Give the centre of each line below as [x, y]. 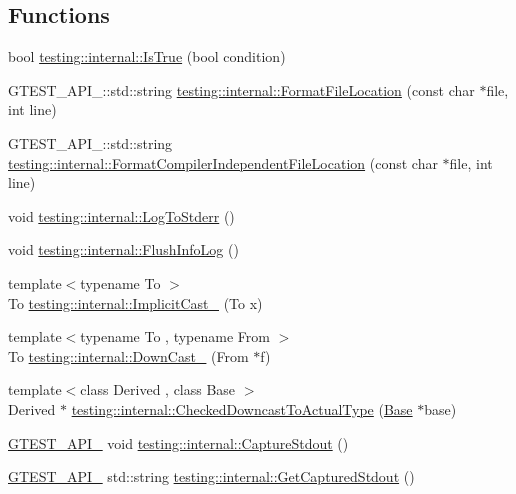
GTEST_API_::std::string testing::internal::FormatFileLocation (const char [241, 89]
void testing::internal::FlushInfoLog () [123, 249]
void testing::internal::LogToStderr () [121, 215]
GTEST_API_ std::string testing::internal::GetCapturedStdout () [211, 476]
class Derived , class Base [158, 389]
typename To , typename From [175, 336]
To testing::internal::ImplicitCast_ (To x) [135, 302]
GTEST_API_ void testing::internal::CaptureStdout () [178, 442]
